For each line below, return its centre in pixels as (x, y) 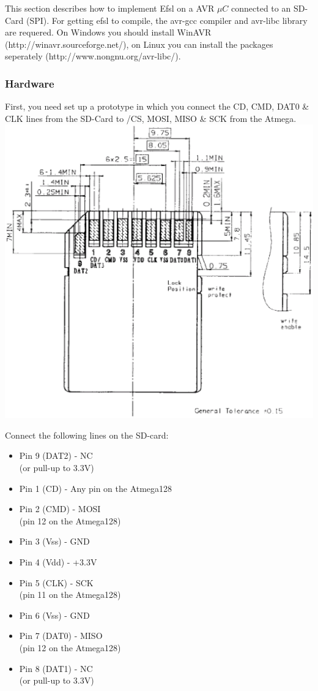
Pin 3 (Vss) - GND (54, 541)
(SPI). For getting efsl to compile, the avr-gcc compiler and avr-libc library (167, 20)
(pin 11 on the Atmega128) (70, 595)
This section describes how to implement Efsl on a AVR (110, 8)
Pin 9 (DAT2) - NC (56, 455)
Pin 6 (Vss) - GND (54, 615)
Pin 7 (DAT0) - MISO (61, 636)
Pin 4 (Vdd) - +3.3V (58, 562)
